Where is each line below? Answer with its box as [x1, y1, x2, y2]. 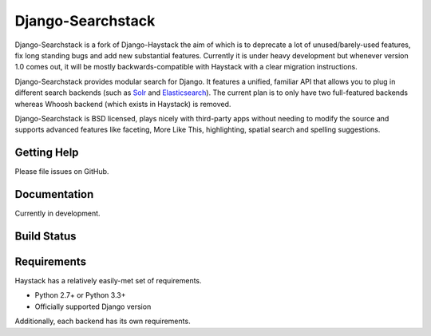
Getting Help [14, 146, 79, 160]
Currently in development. [14, 208, 101, 219]
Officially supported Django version [34, 302, 152, 311]
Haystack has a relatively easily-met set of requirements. [14, 276, 203, 286]
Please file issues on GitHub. [14, 167, 109, 176]
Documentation [14, 188, 94, 201]
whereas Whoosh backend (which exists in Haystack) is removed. [14, 99, 231, 109]
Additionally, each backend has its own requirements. [14, 316, 191, 326]
